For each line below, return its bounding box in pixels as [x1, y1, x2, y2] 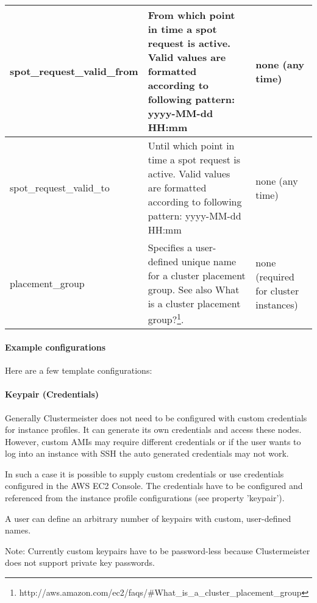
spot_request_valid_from [10, 64, 138, 78]
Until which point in [148, 138, 235, 152]
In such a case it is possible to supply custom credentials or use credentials [5, 467, 284, 480]
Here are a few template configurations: [5, 364, 152, 377]
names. [5, 524, 31, 537]
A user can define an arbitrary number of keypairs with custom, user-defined [5, 512, 291, 524]
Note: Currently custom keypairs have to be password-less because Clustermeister [5, 544, 310, 557]
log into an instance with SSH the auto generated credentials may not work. [5, 447, 289, 460]
